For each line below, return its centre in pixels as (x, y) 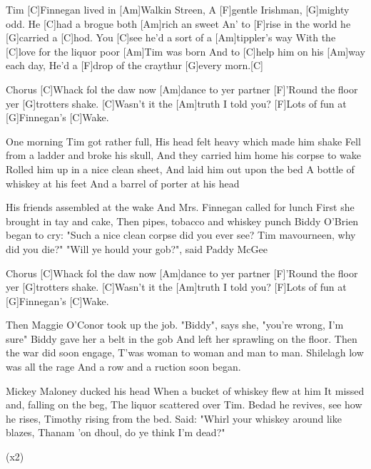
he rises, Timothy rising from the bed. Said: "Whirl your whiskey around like (174, 418)
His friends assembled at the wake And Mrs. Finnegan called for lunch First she (180, 207)
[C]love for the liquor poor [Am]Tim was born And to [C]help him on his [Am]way (185, 51)
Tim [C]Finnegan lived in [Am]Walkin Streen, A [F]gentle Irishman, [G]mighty (178, 9)
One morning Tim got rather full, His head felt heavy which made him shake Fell (183, 141)
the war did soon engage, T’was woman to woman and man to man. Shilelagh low (185, 352)
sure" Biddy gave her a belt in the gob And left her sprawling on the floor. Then (182, 338)
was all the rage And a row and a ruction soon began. (123, 367)
